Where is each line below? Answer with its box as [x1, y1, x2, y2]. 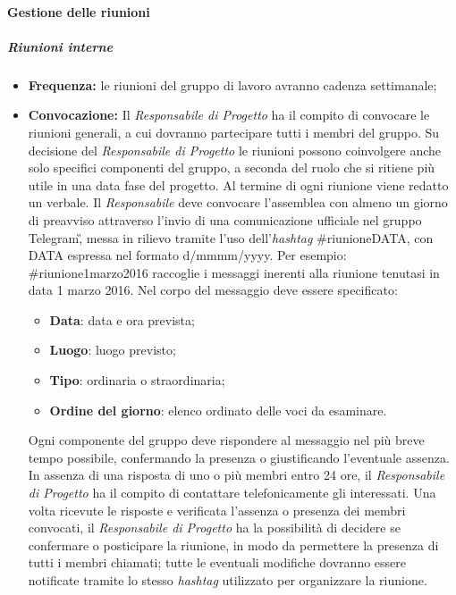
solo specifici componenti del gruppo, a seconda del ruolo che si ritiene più [28, 158, 435, 177]
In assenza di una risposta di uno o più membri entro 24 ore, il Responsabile [28, 465, 445, 484]
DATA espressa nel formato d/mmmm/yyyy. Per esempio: [28, 246, 347, 264]
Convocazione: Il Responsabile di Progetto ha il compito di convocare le [28, 105, 430, 124]
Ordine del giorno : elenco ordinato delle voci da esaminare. [49, 400, 387, 419]
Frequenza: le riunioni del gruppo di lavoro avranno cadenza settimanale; [28, 75, 437, 94]
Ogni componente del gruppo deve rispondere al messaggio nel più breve [28, 431, 425, 449]
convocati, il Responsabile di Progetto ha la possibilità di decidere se [28, 518, 401, 537]
